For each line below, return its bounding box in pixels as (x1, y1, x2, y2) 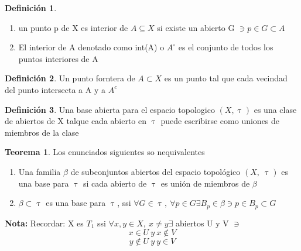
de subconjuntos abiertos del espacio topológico (70, 165, 241, 177)
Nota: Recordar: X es (5, 216, 84, 229)
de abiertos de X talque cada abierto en (5, 115, 147, 127)
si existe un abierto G (157, 21, 235, 33)
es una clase (254, 103, 297, 115)
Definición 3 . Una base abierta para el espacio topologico (5, 103, 215, 115)
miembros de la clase (5, 126, 79, 138)
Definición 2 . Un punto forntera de (5, 72, 135, 84)
